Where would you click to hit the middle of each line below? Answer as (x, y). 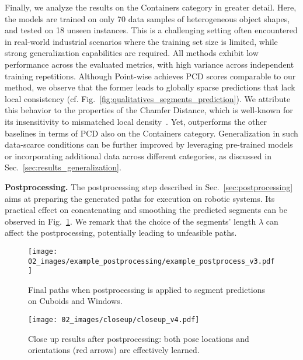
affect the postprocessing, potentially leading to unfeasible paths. (121, 233)
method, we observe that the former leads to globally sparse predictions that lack (150, 87)
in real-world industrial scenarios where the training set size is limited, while (141, 41)
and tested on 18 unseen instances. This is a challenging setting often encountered (151, 30)
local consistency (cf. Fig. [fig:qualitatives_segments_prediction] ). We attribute (148, 98)
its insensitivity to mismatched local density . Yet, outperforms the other (136, 121)
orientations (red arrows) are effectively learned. (114, 350)
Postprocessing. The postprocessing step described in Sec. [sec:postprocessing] (149, 186)
